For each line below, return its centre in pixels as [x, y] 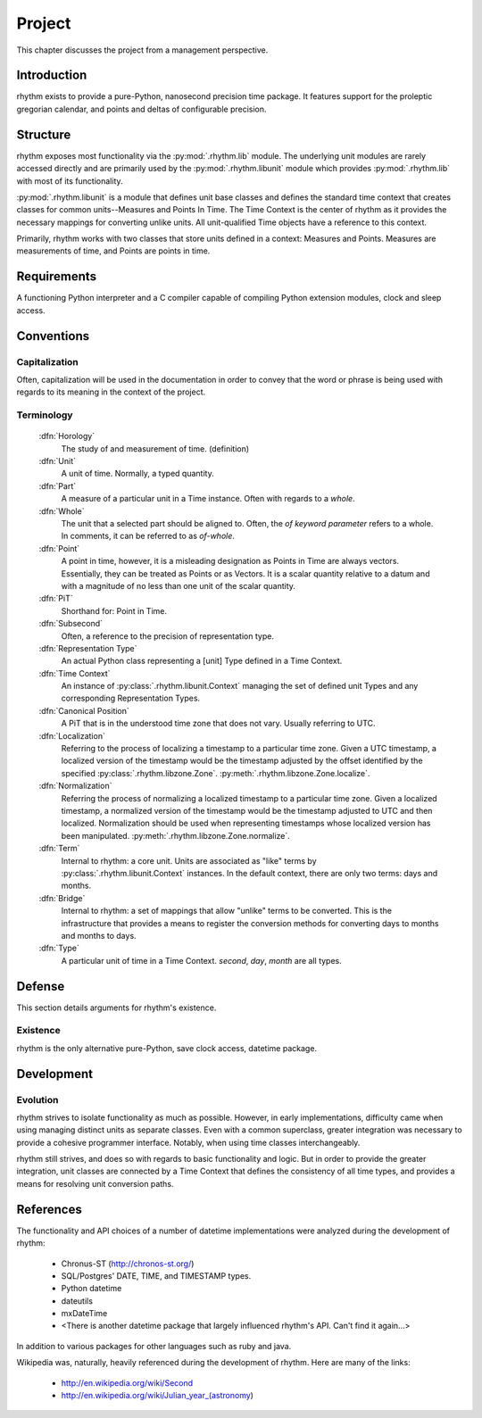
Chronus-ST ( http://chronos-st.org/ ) [128, 1264]
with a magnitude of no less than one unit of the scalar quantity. [179, 585]
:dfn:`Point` [59, 548]
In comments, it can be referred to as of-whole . [148, 536]
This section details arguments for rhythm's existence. [116, 1008]
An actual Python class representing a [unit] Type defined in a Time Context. [202, 661]
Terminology [45, 415]
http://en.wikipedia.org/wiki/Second [127, 1382]
